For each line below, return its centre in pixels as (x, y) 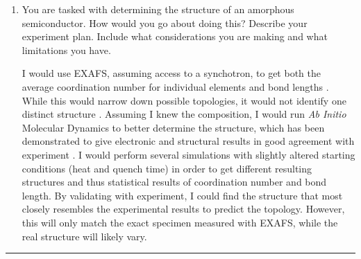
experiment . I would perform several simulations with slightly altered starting (188, 154)
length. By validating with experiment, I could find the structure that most (182, 195)
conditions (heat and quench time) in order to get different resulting (167, 168)
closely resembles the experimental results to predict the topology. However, (183, 209)
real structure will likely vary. (84, 236)
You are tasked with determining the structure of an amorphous (158, 9)
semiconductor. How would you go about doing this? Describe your (165, 23)
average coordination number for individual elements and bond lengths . (175, 86)
